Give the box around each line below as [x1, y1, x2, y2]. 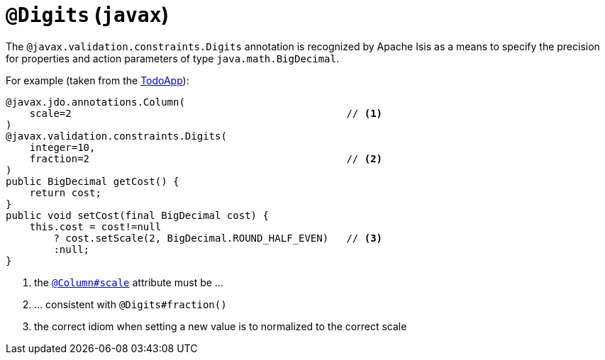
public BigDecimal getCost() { [6, 175, 179, 187]
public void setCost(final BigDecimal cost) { [6, 209, 269, 221]
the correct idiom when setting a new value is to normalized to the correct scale [34, 320, 407, 332]
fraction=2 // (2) [29, 152, 383, 164]
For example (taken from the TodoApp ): [6, 74, 189, 86]
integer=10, [29, 141, 96, 153]
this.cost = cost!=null [29, 220, 162, 232]
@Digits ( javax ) [6, 3, 170, 27]
